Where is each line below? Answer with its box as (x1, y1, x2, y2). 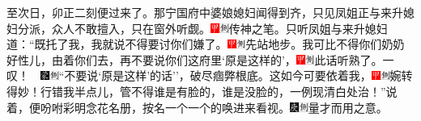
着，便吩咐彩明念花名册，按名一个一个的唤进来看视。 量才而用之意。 (6, 98, 388, 115)
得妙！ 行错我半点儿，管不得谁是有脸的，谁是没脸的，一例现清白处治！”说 (6, 82, 398, 99)
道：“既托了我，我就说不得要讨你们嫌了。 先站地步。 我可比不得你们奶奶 (6, 35, 405, 52)
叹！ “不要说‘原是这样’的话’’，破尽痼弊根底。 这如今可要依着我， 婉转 (6, 67, 413, 84)
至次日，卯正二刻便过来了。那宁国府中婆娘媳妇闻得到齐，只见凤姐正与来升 (6, 4, 403, 20)
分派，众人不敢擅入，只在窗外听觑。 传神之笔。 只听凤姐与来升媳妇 (17, 19, 388, 36)
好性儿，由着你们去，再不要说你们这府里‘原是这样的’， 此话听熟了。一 (6, 51, 394, 68)
